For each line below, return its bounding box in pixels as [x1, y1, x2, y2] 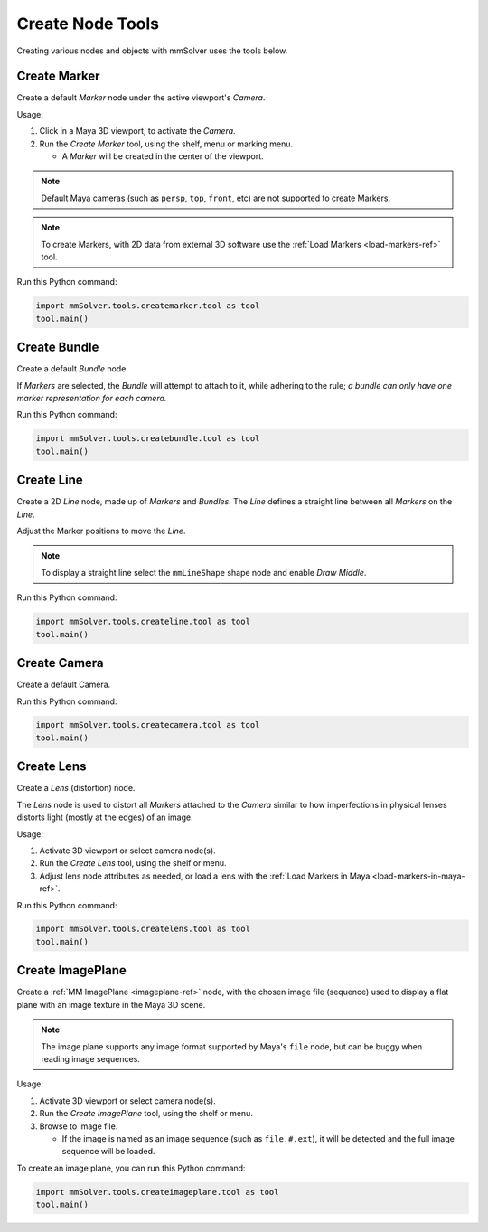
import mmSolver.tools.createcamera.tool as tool [35, 719, 260, 730]
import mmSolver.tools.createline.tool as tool [35, 616, 250, 627]
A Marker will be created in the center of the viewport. [61, 151, 264, 162]
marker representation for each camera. [16, 393, 167, 404]
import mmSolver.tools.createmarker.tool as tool [35, 301, 260, 311]
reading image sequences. [41, 1053, 140, 1064]
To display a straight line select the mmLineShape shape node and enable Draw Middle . [41, 567, 367, 578]
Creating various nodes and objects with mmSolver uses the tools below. [16, 45, 288, 56]
